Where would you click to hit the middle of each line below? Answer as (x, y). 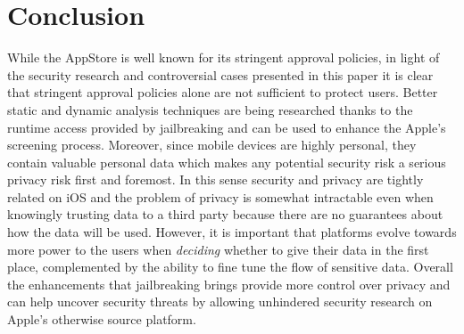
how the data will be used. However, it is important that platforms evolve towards (232, 232)
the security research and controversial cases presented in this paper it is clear (220, 74)
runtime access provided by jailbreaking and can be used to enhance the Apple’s (227, 127)
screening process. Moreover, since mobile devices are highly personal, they (212, 145)
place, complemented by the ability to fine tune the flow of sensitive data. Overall (230, 267)
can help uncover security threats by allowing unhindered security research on (220, 301)
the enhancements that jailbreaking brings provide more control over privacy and (229, 284)
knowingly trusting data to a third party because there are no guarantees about (225, 214)
